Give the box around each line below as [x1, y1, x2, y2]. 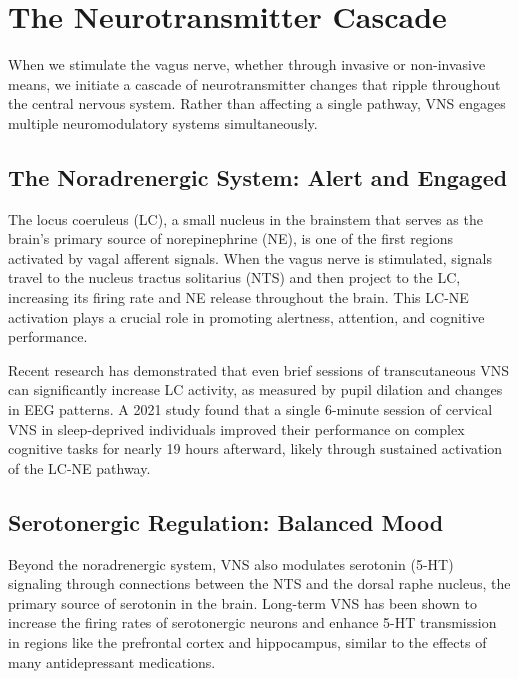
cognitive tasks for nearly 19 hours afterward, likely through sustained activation [8, 438, 503, 459]
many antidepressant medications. [8, 651, 216, 672]
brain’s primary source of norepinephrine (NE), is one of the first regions [8, 228, 454, 249]
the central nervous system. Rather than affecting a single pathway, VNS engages [8, 93, 506, 114]
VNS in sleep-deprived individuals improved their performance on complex [8, 418, 465, 439]
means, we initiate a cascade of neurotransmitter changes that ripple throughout [8, 73, 501, 94]
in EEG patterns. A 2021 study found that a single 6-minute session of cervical [8, 399, 493, 420]
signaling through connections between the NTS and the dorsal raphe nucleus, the [8, 573, 511, 594]
